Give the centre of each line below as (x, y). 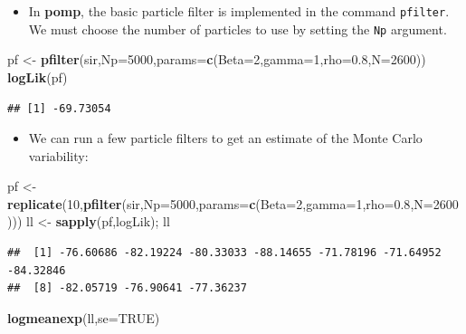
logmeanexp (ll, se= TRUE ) (84, 317)
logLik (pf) (38, 76)
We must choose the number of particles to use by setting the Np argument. (238, 29)
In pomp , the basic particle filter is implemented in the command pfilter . (239, 11)
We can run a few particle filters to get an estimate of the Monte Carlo (225, 138)
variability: (58, 155)
